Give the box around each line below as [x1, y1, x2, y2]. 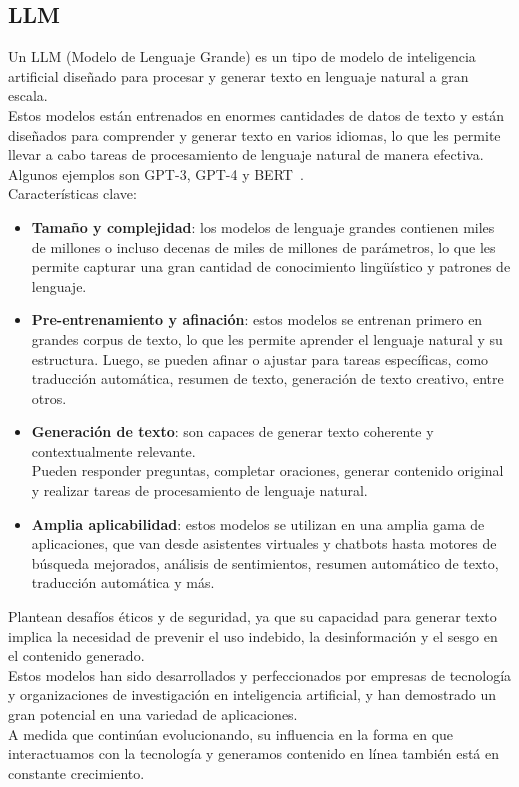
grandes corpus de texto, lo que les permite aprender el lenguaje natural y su [31, 328, 503, 349]
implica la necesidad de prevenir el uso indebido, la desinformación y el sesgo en [8, 625, 498, 646]
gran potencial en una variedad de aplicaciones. [8, 704, 298, 725]
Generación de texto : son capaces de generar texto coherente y [31, 421, 434, 442]
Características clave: [8, 183, 137, 204]
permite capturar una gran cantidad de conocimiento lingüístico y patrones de [31, 256, 511, 277]
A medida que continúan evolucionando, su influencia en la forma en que [8, 723, 454, 744]
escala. [8, 85, 48, 106]
